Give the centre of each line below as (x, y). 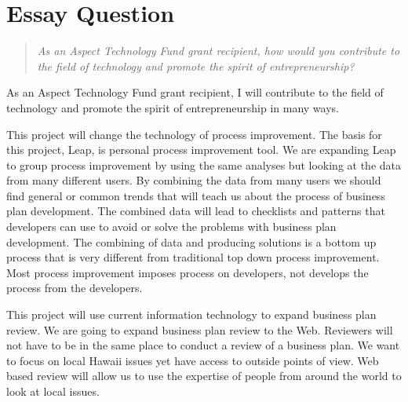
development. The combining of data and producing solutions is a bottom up (191, 241)
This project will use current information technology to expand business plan (191, 314)
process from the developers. (75, 288)
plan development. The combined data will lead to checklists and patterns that (196, 211)
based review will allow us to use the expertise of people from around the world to (204, 376)
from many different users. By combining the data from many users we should (194, 180)
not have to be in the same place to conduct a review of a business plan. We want (203, 345)
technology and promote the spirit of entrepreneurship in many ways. (173, 107)
